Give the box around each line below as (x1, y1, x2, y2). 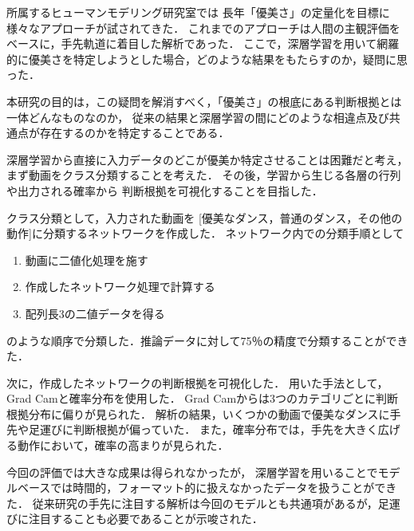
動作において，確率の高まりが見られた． (17, 437, 229, 454)
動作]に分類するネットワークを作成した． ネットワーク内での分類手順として (6, 225, 404, 242)
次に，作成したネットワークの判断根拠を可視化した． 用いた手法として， (6, 374, 388, 391)
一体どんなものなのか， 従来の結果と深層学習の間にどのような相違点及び (6, 108, 389, 125)
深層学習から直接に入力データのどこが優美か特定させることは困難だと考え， (6, 151, 408, 167)
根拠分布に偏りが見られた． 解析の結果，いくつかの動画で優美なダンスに (6, 405, 390, 422)
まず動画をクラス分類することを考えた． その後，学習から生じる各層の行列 (6, 167, 401, 183)
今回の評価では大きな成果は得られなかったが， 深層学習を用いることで (6, 463, 378, 480)
